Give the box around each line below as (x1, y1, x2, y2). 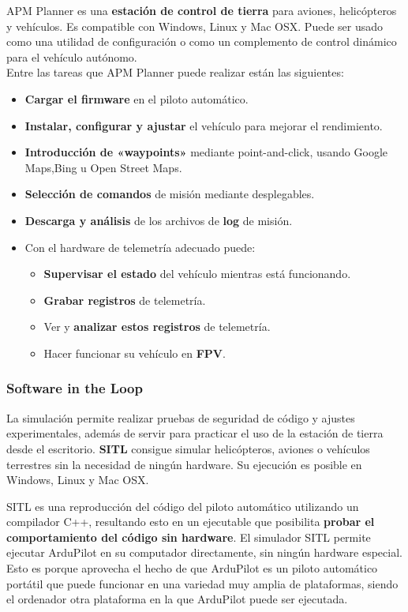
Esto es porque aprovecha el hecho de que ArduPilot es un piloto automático (6, 560, 378, 576)
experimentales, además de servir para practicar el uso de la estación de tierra (6, 425, 384, 441)
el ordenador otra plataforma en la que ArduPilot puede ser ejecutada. (6, 591, 348, 607)
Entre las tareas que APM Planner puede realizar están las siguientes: (6, 64, 344, 81)
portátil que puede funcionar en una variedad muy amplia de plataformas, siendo (6, 575, 399, 591)
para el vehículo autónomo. (6, 48, 137, 65)
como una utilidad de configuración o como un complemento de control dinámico (6, 33, 397, 50)
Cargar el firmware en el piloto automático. (24, 90, 249, 107)
